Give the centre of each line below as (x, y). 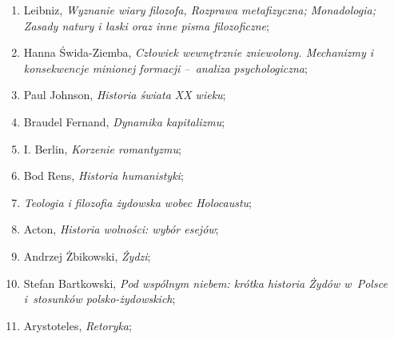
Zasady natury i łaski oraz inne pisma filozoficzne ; (146, 25)
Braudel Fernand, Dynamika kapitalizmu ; (124, 121)
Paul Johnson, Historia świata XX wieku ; (125, 95)
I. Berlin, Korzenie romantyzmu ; (102, 148)
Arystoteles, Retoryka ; (78, 325)
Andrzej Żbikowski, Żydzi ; (87, 255)
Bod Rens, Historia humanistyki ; (103, 175)
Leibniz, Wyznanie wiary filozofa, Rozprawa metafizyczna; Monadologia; (199, 10)
